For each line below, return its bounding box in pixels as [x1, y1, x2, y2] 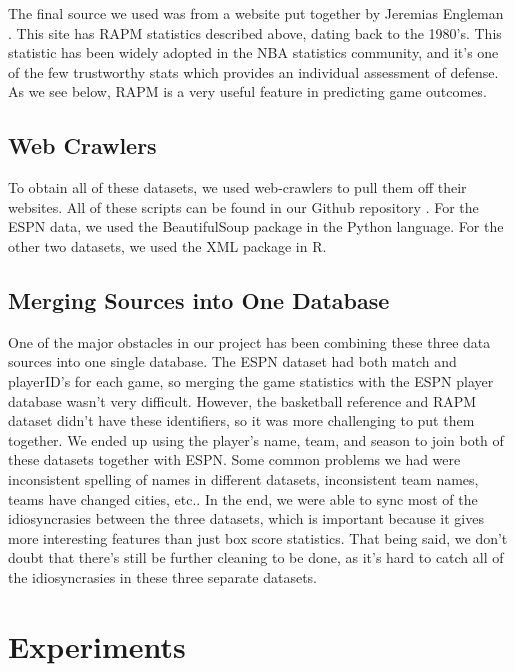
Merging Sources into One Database [8, 284, 390, 315]
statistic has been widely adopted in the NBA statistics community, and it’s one [8, 42, 499, 63]
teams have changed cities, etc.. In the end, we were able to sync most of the [8, 488, 478, 509]
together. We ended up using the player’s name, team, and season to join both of [8, 429, 504, 450]
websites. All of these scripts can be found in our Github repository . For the [8, 196, 479, 217]
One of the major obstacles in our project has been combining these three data [8, 331, 491, 352]
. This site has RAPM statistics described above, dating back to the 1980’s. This [8, 22, 502, 43]
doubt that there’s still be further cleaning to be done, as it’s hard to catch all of [8, 547, 504, 568]
